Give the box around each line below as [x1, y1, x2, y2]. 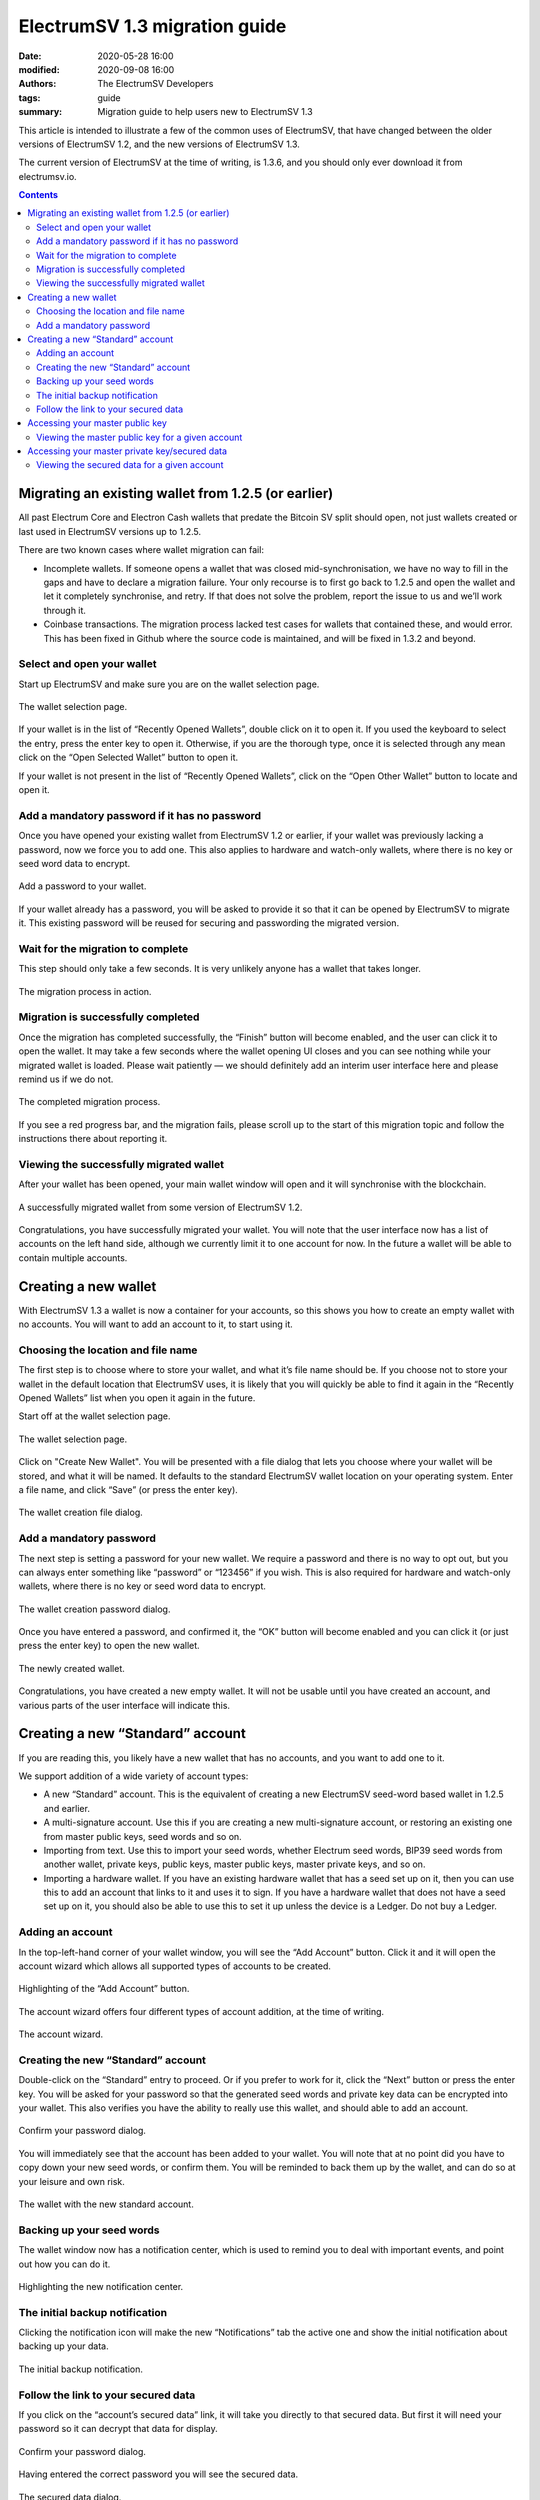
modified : [18, 63, 60, 75]
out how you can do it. [18, 2258, 111, 2270]
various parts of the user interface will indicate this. [18, 1699, 230, 1711]
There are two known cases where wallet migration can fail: [18, 544, 265, 556]
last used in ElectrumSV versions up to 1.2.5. [18, 525, 202, 537]
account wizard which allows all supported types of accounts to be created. [18, 1960, 332, 1972]
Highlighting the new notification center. [18, 2280, 184, 2292]
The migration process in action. [18, 985, 152, 997]
